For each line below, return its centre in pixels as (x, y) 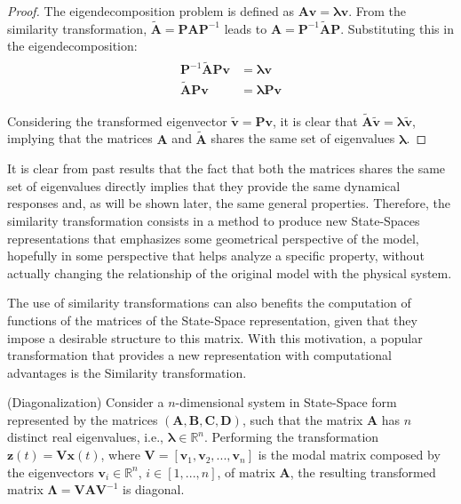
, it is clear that (315, 120)
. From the (377, 11)
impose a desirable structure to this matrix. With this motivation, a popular (215, 337)
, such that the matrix (302, 419)
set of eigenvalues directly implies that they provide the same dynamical (204, 185)
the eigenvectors (51, 472)
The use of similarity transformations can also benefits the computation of (209, 303)
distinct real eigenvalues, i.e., (85, 437)
